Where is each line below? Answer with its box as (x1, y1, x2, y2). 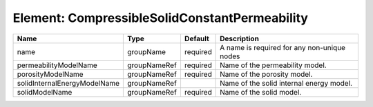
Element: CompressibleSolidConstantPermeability (12, 10, 309, 25)
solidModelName (17, 87, 73, 97)
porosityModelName (17, 69, 84, 79)
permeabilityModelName (17, 60, 98, 70)
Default (184, 34, 210, 43)
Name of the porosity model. (220, 69, 313, 79)
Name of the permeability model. (220, 60, 327, 70)
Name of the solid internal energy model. (220, 78, 352, 88)
